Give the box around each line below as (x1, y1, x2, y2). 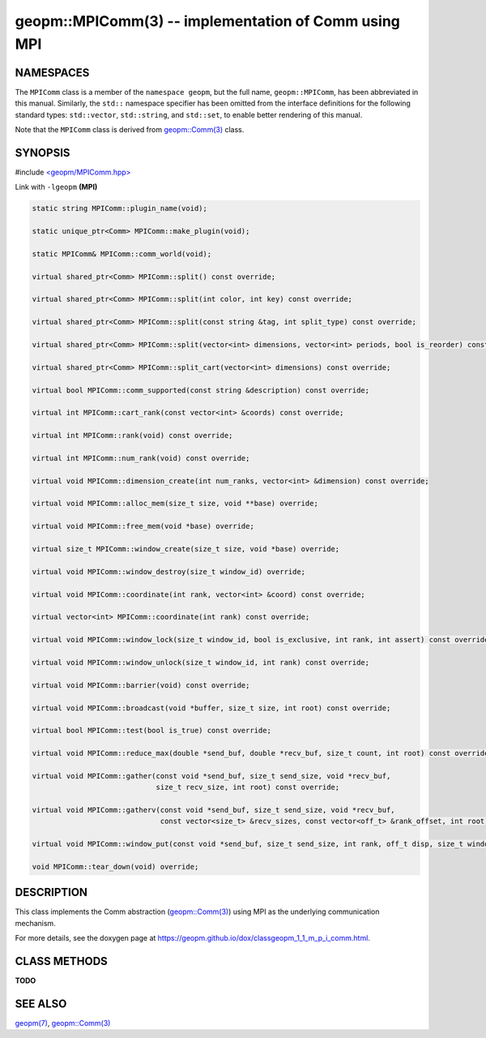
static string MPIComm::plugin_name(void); (32, 204, 208, 213)
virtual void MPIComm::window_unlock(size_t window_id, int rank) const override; (32, 658, 370, 667)
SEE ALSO (15, 997, 67, 1010)
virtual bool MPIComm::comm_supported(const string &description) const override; (32, 385, 370, 395)
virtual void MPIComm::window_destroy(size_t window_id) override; (32, 567, 306, 576)
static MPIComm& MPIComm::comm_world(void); (32, 249, 212, 259)
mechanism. (15, 918, 56, 928)
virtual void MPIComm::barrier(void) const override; (32, 680, 250, 689)
